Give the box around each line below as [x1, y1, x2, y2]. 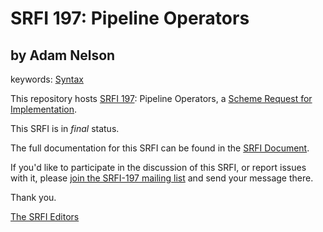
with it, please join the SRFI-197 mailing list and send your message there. [10, 172, 314, 184]
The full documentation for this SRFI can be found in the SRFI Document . [10, 142, 310, 154]
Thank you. [10, 192, 57, 203]
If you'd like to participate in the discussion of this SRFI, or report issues [10, 162, 307, 173]
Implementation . [10, 103, 78, 115]
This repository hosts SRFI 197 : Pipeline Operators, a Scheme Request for [10, 93, 313, 104]
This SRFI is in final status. [10, 123, 120, 134]
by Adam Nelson [10, 47, 116, 64]
